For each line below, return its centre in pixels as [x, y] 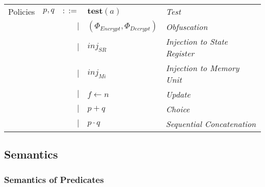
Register [180, 53]
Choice [178, 109]
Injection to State [197, 41]
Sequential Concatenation [211, 124]
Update [178, 94]
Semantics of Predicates [54, 179]
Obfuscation [187, 26]
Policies [22, 11]
